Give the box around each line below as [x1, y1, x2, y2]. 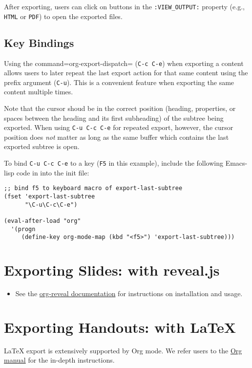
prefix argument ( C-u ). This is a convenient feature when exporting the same [4, 77, 234, 87]
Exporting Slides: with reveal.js [4, 260, 220, 280]
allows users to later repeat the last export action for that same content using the [4, 67, 248, 78]
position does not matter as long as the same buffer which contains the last [4, 131, 229, 142]
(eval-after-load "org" [4, 217, 81, 224]
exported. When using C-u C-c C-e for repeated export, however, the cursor [4, 122, 233, 132]
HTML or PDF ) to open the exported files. [4, 11, 123, 21]
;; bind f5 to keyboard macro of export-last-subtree [4, 185, 183, 192]
